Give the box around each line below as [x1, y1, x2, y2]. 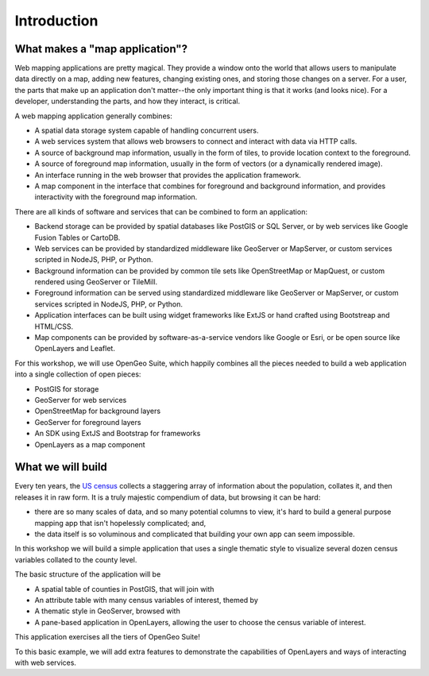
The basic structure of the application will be [14, 570, 161, 579]
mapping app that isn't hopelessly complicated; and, [34, 518, 207, 527]
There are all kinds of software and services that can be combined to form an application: [14, 207, 307, 216]
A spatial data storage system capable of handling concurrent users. [34, 126, 259, 135]
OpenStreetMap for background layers [34, 406, 161, 416]
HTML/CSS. [34, 322, 74, 331]
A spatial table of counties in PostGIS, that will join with [34, 584, 214, 593]
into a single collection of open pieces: [14, 369, 141, 379]
